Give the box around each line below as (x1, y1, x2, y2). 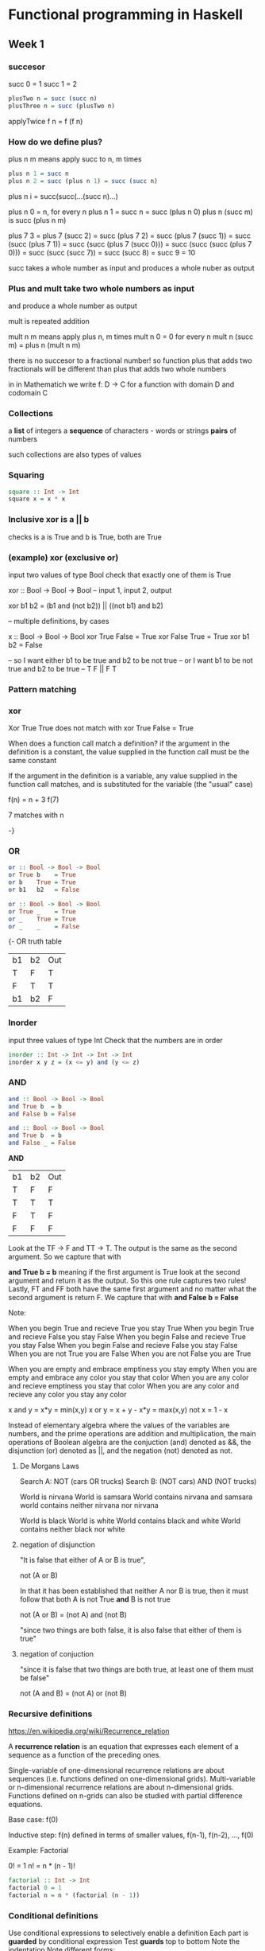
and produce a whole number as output (8, 301, 137, 310)
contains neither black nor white (19, 1525, 125, 1534)
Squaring (8, 469, 45, 481)
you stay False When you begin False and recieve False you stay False (8, 1341, 238, 1350)
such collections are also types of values (8, 450, 142, 459)
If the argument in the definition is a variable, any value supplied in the (8, 771, 238, 781)
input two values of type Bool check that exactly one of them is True (8, 570, 232, 579)
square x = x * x (8, 495, 66, 503)
